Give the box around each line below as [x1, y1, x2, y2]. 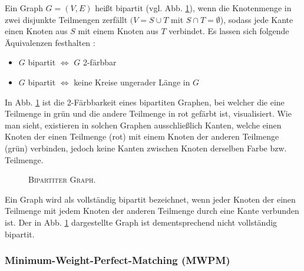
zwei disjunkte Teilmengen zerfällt [5, 13, 128, 25]
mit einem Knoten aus [78, 25, 158, 37]
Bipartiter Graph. [28, 173, 96, 186]
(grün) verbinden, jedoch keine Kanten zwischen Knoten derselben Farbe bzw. [5, 141, 287, 154]
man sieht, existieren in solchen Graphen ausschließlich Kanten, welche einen [5, 118, 282, 131]
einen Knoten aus [5, 25, 68, 37]
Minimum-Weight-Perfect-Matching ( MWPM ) [5, 253, 230, 267]
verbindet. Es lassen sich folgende [168, 25, 289, 37]
